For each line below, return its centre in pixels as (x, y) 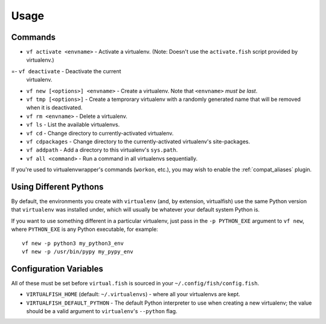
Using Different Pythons (57, 186)
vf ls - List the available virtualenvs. (73, 125)
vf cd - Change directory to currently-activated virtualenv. (100, 133)
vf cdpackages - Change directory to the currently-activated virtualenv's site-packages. (138, 141)
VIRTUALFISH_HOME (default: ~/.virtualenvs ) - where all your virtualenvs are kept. (133, 294)
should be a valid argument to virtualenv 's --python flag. (102, 311)
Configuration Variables (57, 269)
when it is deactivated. (54, 108)
